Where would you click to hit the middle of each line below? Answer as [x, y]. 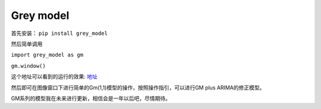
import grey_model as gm [47, 55]
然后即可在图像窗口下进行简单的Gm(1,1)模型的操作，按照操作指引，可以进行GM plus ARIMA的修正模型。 [138, 87]
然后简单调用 [27, 44]
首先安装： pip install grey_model [59, 33]
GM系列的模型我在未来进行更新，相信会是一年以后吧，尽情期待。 [91, 98]
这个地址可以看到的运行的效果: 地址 [54, 76]
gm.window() [28, 66]
